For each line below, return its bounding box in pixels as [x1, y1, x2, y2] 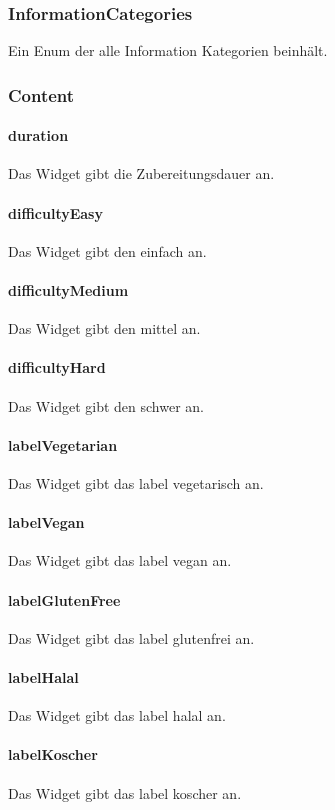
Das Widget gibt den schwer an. [8, 395, 204, 416]
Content [8, 82, 75, 107]
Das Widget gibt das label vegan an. [8, 550, 232, 571]
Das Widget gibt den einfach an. [8, 240, 207, 261]
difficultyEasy [8, 202, 103, 223]
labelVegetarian [8, 434, 118, 455]
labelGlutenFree [8, 589, 121, 610]
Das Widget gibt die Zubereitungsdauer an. [8, 163, 275, 184]
